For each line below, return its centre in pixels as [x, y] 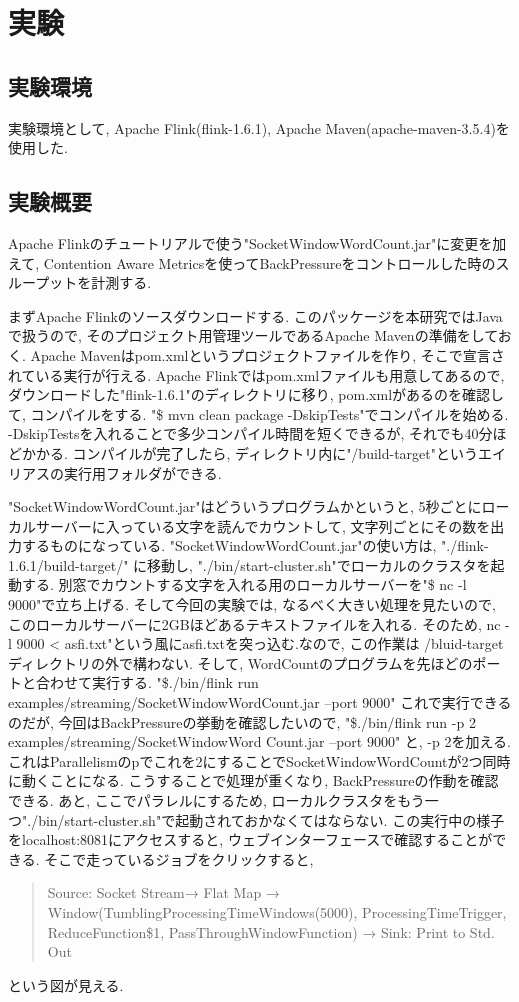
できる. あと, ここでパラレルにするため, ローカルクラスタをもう [216, 800]
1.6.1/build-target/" [68, 564]
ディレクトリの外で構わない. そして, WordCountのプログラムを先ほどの [240, 662]
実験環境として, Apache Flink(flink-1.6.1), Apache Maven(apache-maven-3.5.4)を [259, 127]
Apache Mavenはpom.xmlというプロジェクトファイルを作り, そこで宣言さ [267, 354]
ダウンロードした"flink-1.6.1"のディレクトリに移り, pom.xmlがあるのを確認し [256, 394]
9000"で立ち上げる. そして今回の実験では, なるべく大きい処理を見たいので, [252, 604]
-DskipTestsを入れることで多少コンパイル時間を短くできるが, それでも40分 [250, 433]
